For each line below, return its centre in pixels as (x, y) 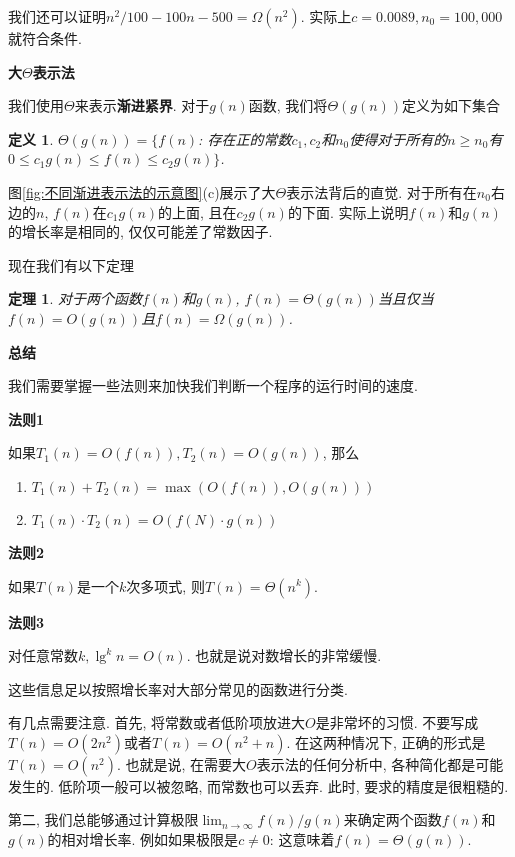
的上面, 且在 (197, 211)
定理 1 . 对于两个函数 (75, 298)
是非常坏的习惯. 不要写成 (397, 722)
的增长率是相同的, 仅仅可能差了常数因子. (140, 231)
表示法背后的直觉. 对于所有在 (381, 191)
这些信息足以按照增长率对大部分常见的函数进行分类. (178, 688)
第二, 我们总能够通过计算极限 (103, 819)
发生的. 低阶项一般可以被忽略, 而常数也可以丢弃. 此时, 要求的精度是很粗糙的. (258, 785)
